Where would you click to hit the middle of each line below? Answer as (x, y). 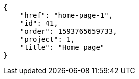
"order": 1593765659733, (69, 31)
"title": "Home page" (62, 47)
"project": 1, (48, 39)
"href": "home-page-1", (67, 15)
